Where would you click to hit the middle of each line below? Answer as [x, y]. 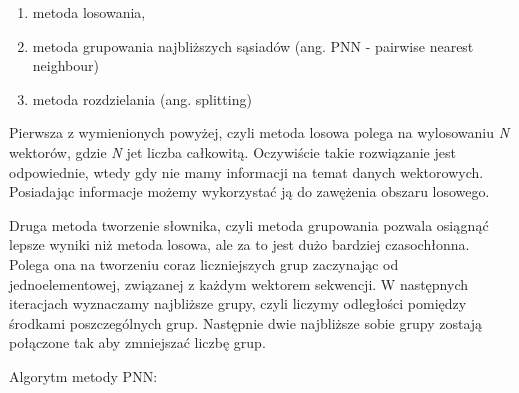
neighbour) [65, 65]
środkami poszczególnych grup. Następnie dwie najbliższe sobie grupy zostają [246, 322]
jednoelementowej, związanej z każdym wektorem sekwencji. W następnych [239, 283]
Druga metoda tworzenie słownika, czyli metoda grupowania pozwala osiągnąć [249, 224]
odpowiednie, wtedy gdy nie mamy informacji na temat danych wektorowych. [246, 171]
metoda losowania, [89, 12]
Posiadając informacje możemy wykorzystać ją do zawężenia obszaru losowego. [249, 191]
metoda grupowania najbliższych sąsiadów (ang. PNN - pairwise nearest [253, 45]
